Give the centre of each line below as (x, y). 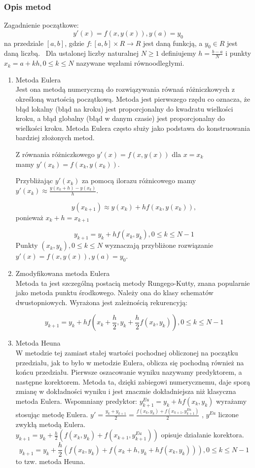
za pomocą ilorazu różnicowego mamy (139, 180)
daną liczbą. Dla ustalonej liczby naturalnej (71, 53)
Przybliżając (34, 180)
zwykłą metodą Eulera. (51, 424)
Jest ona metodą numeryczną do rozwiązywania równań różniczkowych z (125, 89)
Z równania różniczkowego (55, 154)
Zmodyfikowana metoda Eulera (63, 273)
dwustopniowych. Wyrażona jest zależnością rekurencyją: (101, 302)
